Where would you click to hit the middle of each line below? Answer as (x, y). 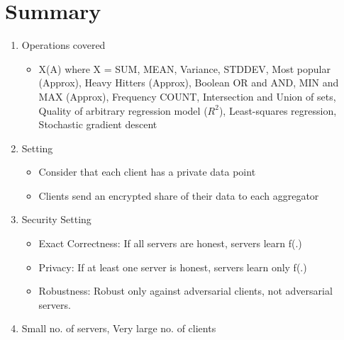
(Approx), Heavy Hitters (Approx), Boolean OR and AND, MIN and (189, 83)
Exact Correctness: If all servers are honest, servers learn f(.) (170, 243)
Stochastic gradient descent (98, 124)
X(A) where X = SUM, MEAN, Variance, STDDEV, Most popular (184, 68)
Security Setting (56, 219)
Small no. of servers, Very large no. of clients (119, 328)
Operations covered (63, 45)
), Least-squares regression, (278, 110)
